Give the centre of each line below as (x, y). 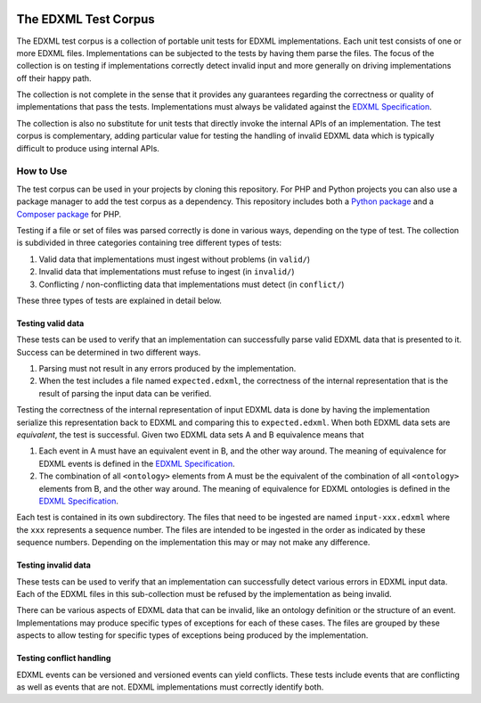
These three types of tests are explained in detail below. (119, 300)
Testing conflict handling (64, 658)
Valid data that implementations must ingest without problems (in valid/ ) (175, 259)
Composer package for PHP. (69, 214)
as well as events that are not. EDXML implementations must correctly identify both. (170, 687)
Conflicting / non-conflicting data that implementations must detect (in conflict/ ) (192, 284)
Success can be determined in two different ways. (109, 352)
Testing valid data (50, 323)
